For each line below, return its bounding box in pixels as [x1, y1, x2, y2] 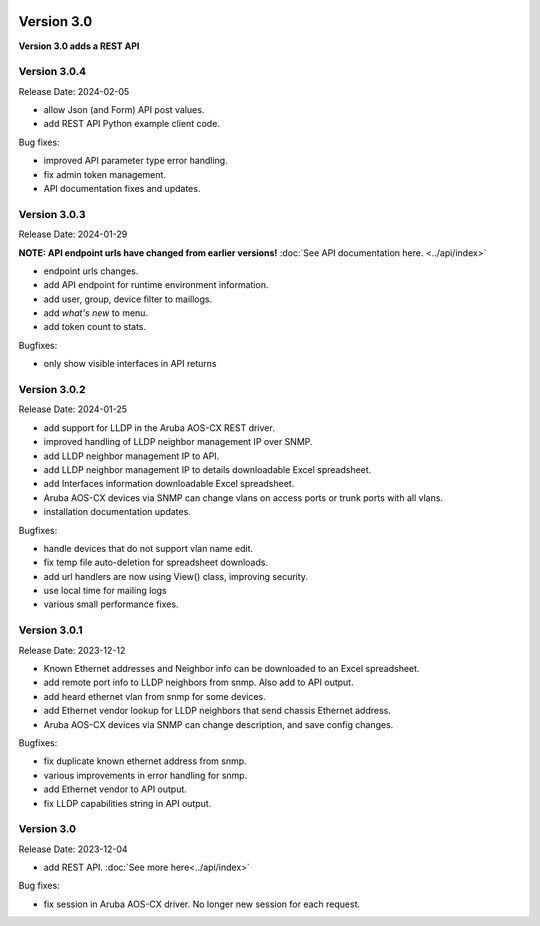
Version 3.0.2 [18, 383, 86, 397]
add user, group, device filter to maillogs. [43, 293, 213, 305]
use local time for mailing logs [43, 585, 167, 597]
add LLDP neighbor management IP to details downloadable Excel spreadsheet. [43, 463, 372, 475]
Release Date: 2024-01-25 [18, 403, 128, 415]
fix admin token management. [43, 168, 167, 180]
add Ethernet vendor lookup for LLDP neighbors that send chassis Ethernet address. [43, 705, 392, 717]
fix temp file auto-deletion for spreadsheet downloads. [43, 556, 269, 569]
